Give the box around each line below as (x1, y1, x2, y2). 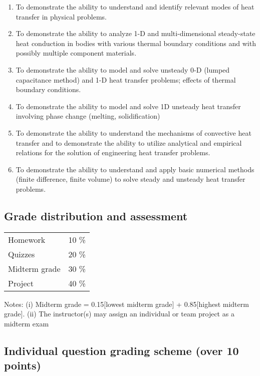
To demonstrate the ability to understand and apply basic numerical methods (16, 164, 254, 174)
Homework (8, 233, 46, 245)
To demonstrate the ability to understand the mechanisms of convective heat (16, 127, 251, 138)
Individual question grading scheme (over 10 (4, 342, 239, 358)
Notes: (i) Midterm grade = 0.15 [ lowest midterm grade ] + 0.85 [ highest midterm (4, 298, 249, 309)
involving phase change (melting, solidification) (16, 111, 160, 121)
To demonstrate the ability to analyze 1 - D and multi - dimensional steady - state (16, 28, 255, 39)
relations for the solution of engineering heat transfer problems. (16, 147, 210, 158)
